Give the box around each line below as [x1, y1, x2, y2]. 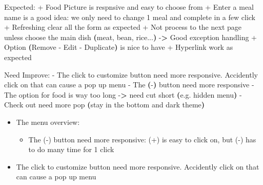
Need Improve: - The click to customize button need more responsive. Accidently [4, 69, 258, 80]
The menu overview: [16, 116, 80, 127]
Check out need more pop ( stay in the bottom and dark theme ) [4, 99, 205, 110]
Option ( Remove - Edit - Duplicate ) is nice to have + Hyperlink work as [4, 42, 233, 52]
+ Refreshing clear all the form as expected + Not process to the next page [4, 22, 241, 32]
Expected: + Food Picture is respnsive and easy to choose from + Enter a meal [4, 2, 254, 12]
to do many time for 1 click [28, 144, 114, 155]
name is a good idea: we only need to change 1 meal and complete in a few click [4, 11, 255, 22]
